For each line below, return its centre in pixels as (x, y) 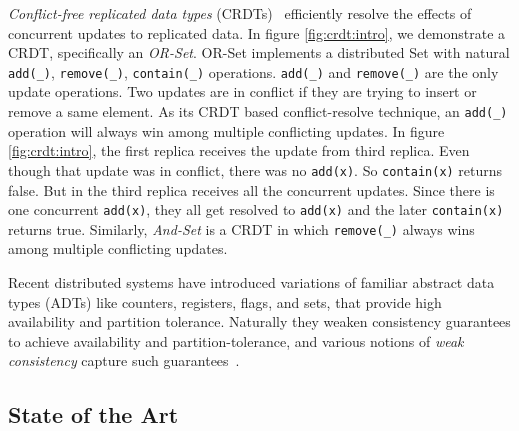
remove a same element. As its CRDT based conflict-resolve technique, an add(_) (258, 111)
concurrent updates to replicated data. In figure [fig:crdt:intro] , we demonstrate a (257, 32)
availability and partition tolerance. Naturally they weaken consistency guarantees (259, 321)
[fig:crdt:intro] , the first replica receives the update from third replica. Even (239, 150)
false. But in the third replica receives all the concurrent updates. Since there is (251, 189)
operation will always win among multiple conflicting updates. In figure (226, 130)
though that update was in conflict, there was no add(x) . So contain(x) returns (255, 169)
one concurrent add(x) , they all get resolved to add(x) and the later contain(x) (256, 209)
